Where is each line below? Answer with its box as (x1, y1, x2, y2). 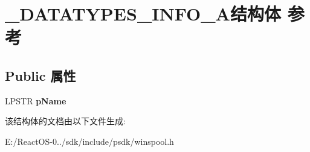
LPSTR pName (5, 94, 66, 107)
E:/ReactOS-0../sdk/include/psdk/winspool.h (5, 135, 174, 147)
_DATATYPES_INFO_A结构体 (5, 1, 281, 26)
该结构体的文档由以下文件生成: (5, 115, 126, 127)
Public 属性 (5, 66, 76, 84)
